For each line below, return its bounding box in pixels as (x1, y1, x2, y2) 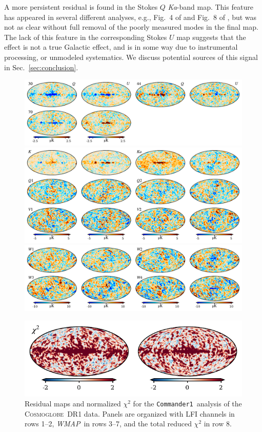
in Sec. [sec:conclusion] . (4, 61, 78, 72)
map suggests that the (176, 31, 246, 42)
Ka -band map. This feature (168, 2, 253, 12)
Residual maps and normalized (25, 398, 121, 409)
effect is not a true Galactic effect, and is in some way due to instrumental (4, 42, 238, 52)
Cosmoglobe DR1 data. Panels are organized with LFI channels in (25, 408, 235, 419)
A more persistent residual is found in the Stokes (4, 2, 158, 12)
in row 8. (204, 418, 232, 429)
